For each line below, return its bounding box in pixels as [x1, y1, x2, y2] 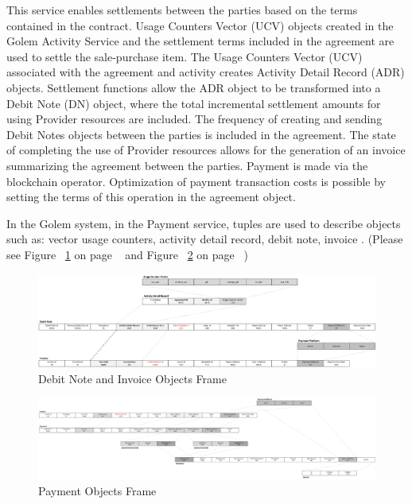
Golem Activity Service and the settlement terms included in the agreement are [6, 33, 395, 49]
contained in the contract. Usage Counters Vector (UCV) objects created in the [6, 17, 394, 33]
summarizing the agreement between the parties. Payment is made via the [6, 157, 368, 173]
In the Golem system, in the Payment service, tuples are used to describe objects [6, 215, 401, 231]
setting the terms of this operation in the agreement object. [6, 188, 296, 205]
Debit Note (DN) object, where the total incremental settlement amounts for [6, 95, 381, 111]
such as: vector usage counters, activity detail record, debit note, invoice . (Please [6, 231, 403, 247]
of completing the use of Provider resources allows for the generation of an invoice [6, 142, 406, 158]
